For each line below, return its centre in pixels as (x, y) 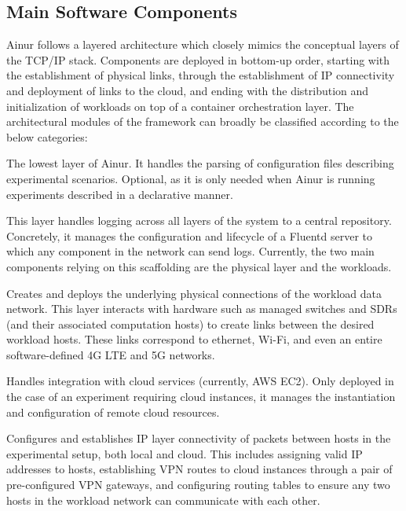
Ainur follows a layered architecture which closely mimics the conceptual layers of (203, 44)
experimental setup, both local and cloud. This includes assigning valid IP (185, 453)
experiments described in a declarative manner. (120, 194)
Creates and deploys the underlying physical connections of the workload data (194, 293)
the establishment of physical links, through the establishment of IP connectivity (201, 75)
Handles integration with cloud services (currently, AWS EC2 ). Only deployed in (200, 381)
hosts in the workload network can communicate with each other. (163, 500)
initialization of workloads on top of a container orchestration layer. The (180, 106)
